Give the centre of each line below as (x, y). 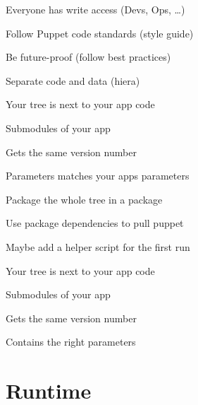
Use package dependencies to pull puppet (95, 223)
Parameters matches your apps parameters (98, 176)
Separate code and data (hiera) (73, 80)
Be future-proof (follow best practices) (88, 57)
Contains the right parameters (71, 342)
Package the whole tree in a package (84, 199)
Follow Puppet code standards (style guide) (100, 33)
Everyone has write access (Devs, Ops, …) (95, 9)
